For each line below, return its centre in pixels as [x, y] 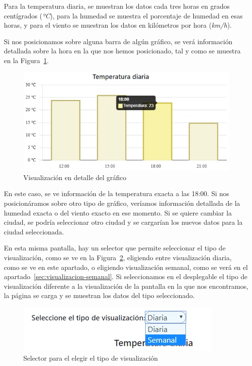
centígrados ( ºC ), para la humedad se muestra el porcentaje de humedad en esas [123, 15]
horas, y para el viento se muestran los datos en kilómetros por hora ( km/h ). [118, 25]
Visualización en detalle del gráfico [75, 177]
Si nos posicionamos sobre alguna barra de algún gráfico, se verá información [118, 41]
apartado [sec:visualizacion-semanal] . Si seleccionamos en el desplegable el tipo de [126, 276]
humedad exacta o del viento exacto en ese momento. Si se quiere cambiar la [118, 212]
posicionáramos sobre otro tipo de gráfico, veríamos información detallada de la [122, 203]
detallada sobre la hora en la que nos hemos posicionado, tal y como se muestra [122, 51]
